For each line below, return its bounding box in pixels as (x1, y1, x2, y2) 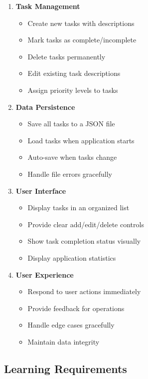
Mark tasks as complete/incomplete (27, 34, 137, 45)
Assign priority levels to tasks (27, 84, 118, 95)
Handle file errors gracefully (27, 168, 113, 179)
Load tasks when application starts (27, 135, 135, 145)
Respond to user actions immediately (27, 286, 141, 297)
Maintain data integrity (27, 336, 100, 347)
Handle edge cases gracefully (27, 320, 115, 330)
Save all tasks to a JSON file (27, 118, 115, 129)
